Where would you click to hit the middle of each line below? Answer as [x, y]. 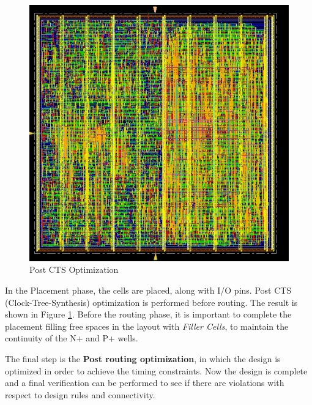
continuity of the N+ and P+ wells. [72, 338]
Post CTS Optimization [74, 269]
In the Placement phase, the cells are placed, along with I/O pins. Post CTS [148, 290]
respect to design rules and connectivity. [80, 394]
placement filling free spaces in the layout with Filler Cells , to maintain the [147, 326]
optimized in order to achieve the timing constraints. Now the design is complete [156, 370]
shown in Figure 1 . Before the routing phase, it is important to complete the [148, 314]
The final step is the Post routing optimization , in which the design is [143, 358]
